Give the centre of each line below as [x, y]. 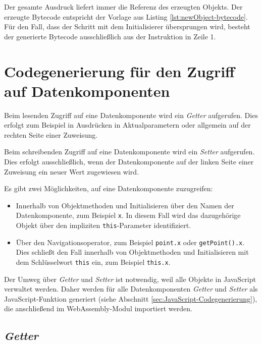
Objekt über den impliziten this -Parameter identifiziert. [103, 225]
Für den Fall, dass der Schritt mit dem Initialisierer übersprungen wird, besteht [127, 26]
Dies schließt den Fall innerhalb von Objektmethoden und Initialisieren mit [132, 252]
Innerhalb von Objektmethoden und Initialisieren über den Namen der [125, 205]
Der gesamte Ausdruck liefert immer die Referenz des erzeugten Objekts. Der [123, 7]
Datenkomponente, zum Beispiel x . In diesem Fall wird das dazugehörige [128, 215]
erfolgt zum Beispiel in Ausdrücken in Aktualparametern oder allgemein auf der [127, 125]
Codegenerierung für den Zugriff [119, 71]
